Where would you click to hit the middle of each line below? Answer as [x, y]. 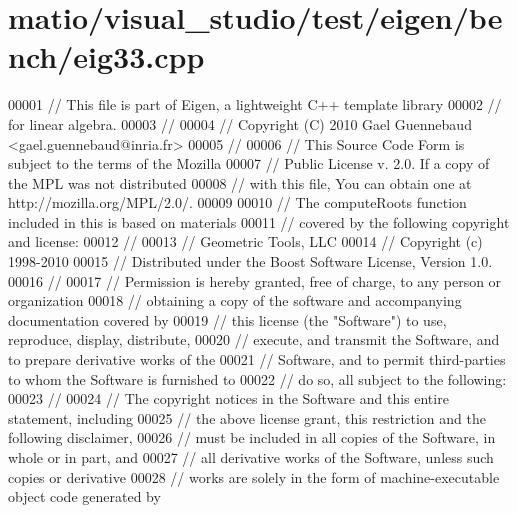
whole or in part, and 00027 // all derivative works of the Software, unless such [251, 457]
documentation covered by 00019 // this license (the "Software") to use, [227, 319]
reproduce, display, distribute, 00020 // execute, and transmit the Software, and [254, 339]
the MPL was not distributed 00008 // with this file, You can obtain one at [240, 182]
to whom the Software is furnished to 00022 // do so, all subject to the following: [257, 378]
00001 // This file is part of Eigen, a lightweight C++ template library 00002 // [255, 104]
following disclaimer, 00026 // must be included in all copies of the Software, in [252, 437]
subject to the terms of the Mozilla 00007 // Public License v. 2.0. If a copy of [249, 163]
